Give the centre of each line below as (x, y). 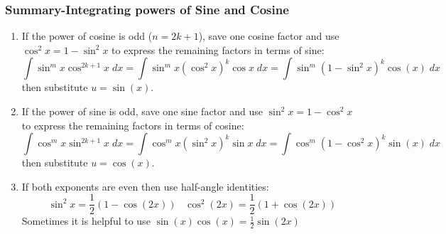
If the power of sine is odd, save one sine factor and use (142, 111)
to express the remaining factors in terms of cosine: (133, 125)
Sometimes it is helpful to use (86, 221)
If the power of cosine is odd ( (87, 36)
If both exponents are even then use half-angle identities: (145, 186)
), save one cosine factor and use (269, 36)
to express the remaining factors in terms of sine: (218, 49)
